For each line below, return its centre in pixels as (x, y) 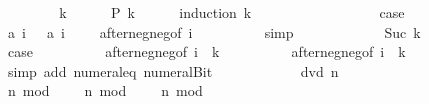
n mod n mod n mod (105, 90)
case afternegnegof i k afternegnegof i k (206, 51)
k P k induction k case (232, 12)
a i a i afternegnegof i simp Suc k (214, 31)
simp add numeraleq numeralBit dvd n (173, 70)
